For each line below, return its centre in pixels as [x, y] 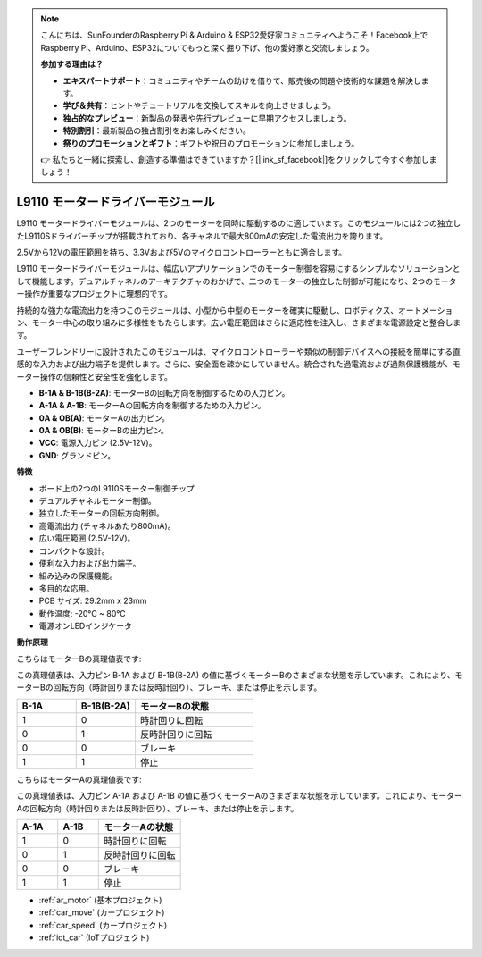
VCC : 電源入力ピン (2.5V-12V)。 [98, 443]
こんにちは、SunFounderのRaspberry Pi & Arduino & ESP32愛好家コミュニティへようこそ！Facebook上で [234, 35]
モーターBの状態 [175, 706]
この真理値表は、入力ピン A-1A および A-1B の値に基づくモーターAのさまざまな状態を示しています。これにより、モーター [240, 796]
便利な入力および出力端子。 [90, 563]
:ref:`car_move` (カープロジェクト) [102, 912]
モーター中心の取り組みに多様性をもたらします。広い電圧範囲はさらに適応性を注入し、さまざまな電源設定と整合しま [246, 323]
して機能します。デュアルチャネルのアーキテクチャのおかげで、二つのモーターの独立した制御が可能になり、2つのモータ [237, 281]
